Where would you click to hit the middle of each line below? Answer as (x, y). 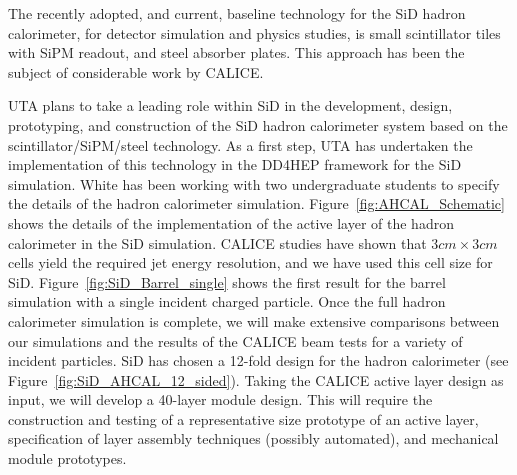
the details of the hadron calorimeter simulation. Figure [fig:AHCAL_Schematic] (256, 203)
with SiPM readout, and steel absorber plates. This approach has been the (236, 52)
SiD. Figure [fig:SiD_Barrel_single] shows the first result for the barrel (227, 281)
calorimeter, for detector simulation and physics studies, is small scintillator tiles (254, 32)
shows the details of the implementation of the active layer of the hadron (231, 222)
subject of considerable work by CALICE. (136, 71)
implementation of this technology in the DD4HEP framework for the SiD (235, 164)
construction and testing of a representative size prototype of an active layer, (243, 418)
